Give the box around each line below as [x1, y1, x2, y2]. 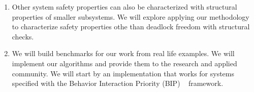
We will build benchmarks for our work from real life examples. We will [12, 48, 235, 59]
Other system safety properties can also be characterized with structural [12, 2, 237, 12]
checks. [12, 31, 34, 41]
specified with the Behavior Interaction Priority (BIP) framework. [12, 78, 224, 88]
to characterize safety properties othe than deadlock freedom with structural [12, 21, 250, 32]
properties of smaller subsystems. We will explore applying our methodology [12, 11, 249, 22]
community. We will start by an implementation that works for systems [12, 68, 235, 78]
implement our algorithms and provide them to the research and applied [12, 58, 237, 68]
